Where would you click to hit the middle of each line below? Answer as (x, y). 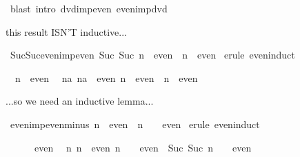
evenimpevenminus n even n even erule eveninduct (135, 124)
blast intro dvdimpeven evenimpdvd (89, 8)
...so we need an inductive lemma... (80, 101)
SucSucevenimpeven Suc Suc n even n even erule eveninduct (152, 55)
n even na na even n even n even (106, 77)
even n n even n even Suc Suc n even (143, 147)
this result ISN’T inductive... (66, 31)
